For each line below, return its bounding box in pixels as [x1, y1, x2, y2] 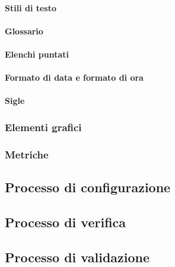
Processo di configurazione [5, 178, 171, 196]
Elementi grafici [5, 119, 82, 134]
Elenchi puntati [5, 47, 69, 60]
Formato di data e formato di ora [5, 71, 144, 84]
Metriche [5, 147, 49, 161]
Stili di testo [5, 1, 57, 14]
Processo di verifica [5, 212, 126, 231]
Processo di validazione [5, 247, 150, 266]
